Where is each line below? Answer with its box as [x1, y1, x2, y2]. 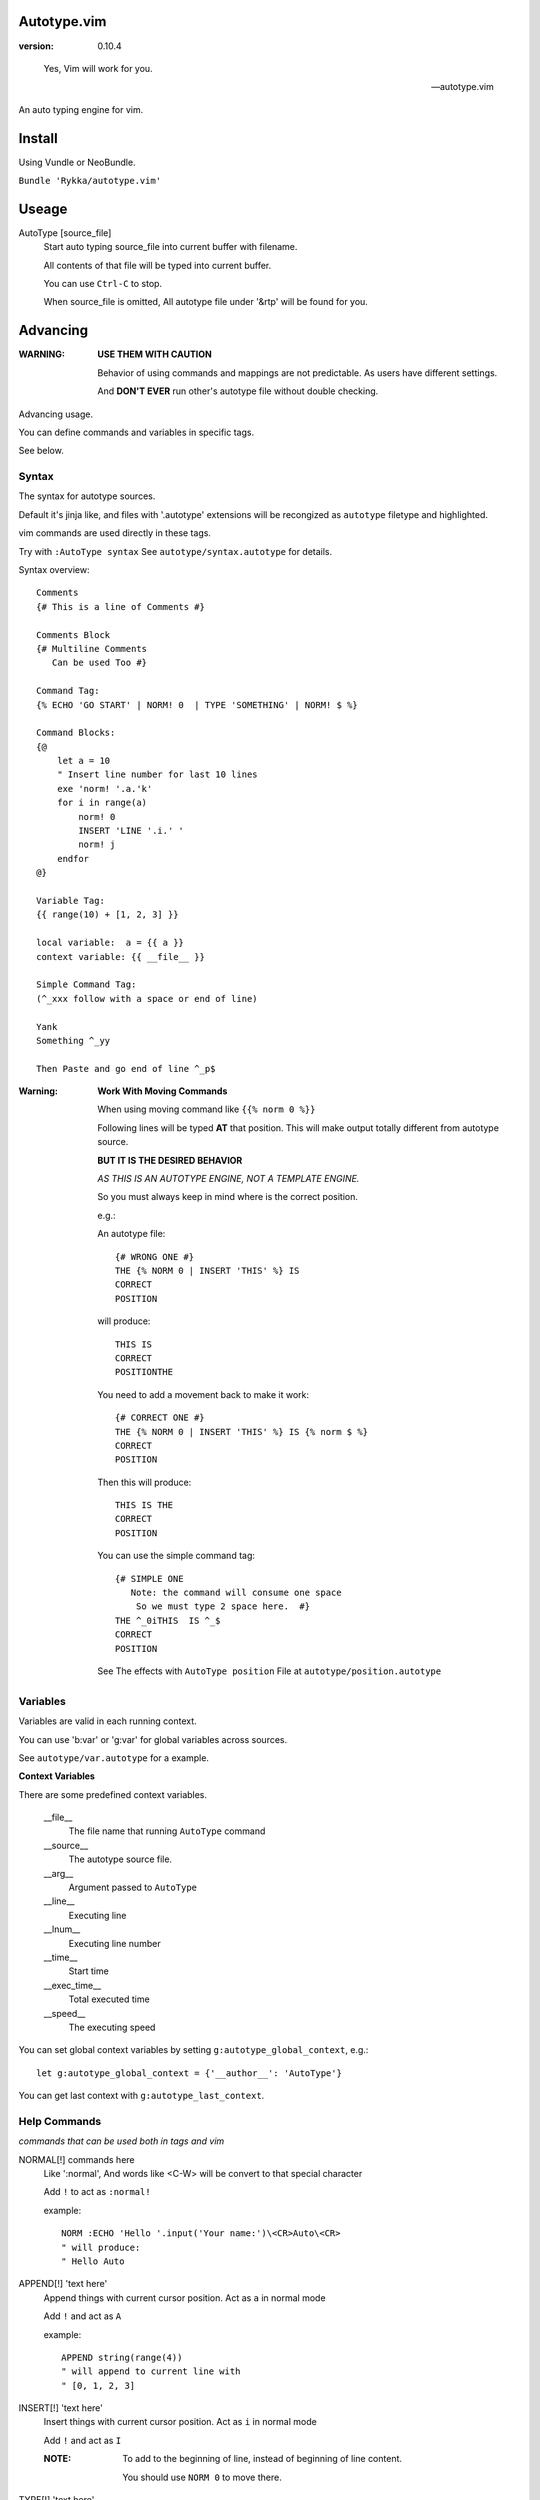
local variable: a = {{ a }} [36, 937, 185, 949]
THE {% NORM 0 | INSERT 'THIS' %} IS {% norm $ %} [115, 1426, 369, 1437]
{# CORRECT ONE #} [115, 1412, 205, 1424]
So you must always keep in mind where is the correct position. [97, 1191, 359, 1203]
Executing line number [68, 1937, 161, 1949]
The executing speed [68, 2021, 156, 2033]
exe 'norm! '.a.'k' [56, 783, 153, 794]
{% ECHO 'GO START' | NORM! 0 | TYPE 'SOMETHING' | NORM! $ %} [36, 699, 359, 710]
